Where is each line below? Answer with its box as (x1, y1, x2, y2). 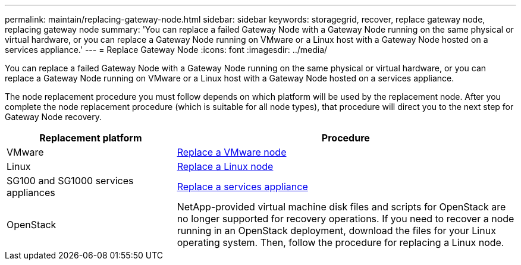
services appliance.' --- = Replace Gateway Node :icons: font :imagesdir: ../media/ (5, 45, 328, 55)
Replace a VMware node (177, 146, 287, 158)
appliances (7, 187, 55, 198)
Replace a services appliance (177, 181, 308, 193)
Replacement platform (39, 132, 142, 144)
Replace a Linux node (177, 160, 274, 172)
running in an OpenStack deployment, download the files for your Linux (177, 225, 496, 236)
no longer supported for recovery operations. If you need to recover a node (177, 213, 514, 225)
